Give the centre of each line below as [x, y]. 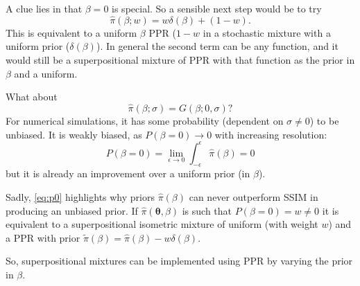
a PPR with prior [43, 237]
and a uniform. [46, 73]
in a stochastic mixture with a [267, 32]
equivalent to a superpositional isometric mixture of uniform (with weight [162, 224]
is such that [207, 210]
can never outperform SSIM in [254, 197]
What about [32, 97]
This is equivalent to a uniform [71, 32]
